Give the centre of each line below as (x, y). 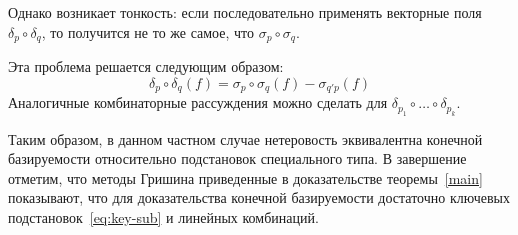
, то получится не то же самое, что (148, 31)
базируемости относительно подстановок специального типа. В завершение (237, 158)
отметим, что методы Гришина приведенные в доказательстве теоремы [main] (245, 177)
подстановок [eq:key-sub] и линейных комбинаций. (163, 216)
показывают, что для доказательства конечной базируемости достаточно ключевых (259, 197)
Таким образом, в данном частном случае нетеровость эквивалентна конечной (245, 138)
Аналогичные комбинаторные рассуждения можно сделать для (198, 102)
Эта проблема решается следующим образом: (146, 66)
